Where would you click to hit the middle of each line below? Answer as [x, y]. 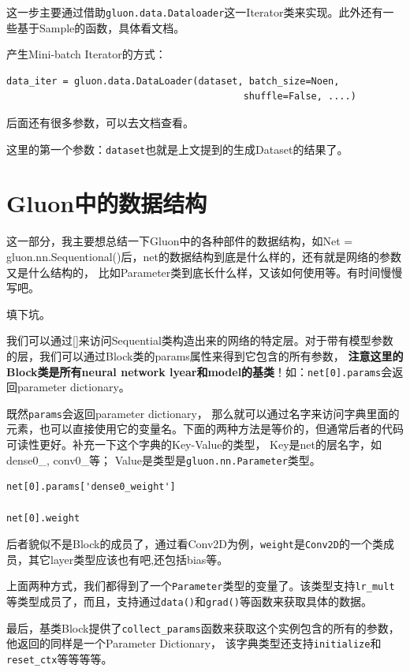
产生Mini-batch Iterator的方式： [86, 54]
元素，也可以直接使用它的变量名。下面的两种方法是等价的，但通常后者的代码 [205, 429]
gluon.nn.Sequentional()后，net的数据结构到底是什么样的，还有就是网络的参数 [204, 256]
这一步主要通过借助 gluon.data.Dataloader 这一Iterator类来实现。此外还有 [195, 12]
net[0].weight [43, 518]
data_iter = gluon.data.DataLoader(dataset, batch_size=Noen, [173, 81]
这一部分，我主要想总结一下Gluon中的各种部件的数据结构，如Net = [180, 241]
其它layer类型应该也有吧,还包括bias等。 [128, 559]
